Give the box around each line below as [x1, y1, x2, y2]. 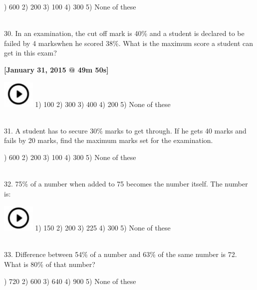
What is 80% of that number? [4, 258, 95, 269]
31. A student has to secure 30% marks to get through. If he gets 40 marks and [4, 125, 247, 135]
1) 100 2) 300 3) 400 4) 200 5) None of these [35, 98, 171, 109]
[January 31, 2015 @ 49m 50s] [4, 64, 109, 74]
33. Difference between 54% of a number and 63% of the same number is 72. [4, 249, 237, 259]
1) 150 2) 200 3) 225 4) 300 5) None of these [35, 222, 171, 233]
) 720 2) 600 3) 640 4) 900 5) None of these [4, 275, 136, 286]
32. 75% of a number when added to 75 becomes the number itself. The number [4, 178, 248, 189]
